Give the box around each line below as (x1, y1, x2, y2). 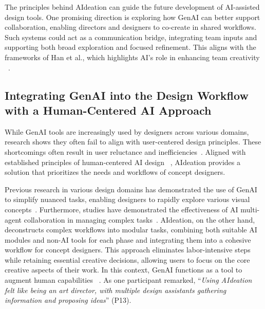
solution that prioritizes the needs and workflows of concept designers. (5, 167, 225, 177)
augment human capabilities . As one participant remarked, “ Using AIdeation (5, 275, 252, 285)
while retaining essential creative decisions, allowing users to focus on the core (5, 254, 250, 265)
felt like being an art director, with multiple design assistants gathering (5, 284, 226, 295)
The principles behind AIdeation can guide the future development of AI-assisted (5, 2, 260, 12)
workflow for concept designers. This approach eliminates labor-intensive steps (5, 244, 251, 255)
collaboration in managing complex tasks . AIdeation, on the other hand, (24, 214, 255, 225)
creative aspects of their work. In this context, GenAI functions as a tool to (5, 264, 242, 275)
